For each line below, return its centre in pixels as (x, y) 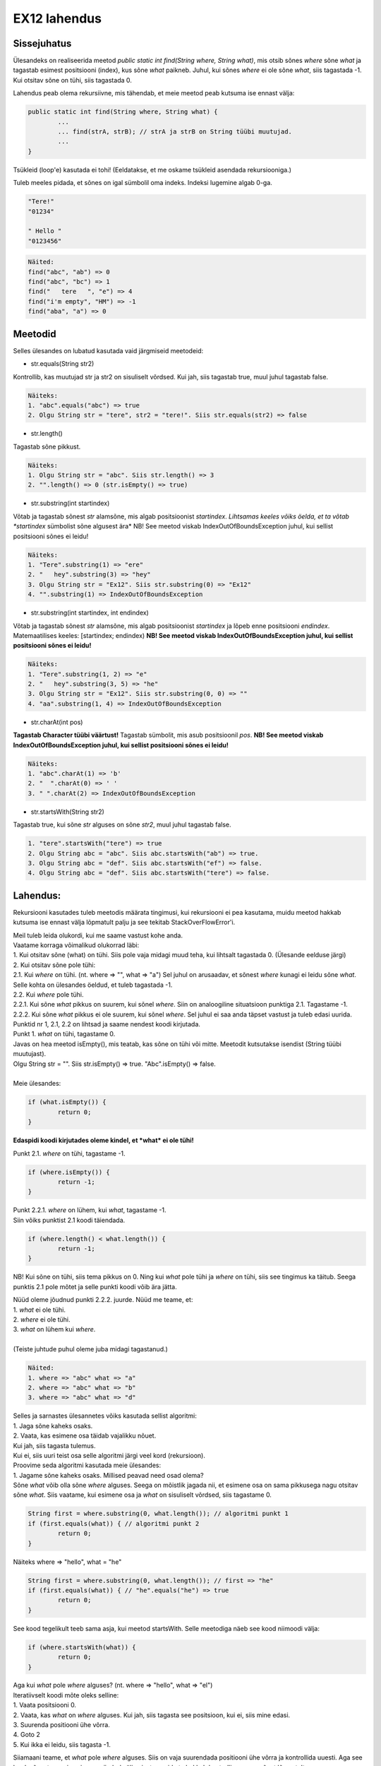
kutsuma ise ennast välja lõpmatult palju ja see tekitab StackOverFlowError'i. (124, 923)
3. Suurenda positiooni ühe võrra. (62, 1725)
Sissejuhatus (42, 43)
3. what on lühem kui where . (54, 1329)
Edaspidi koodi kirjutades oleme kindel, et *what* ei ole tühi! (103, 1140)
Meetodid (35, 334)
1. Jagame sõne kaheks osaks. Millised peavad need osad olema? (108, 1475)
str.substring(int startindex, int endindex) (90, 613)
